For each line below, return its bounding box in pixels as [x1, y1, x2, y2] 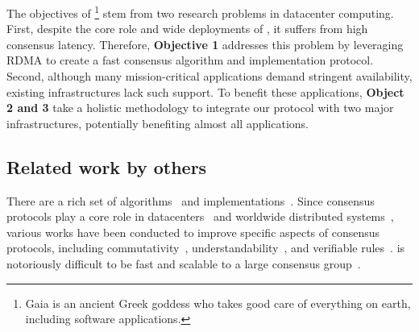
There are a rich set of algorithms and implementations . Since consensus [6, 192, 375, 209]
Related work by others [6, 154, 207, 179]
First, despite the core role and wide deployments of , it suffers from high [6, 20, 368, 37]
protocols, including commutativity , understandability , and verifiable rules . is [6, 239, 405, 256]
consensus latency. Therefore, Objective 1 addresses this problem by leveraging [6, 35, 404, 52]
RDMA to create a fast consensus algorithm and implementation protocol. [6, 52, 374, 68]
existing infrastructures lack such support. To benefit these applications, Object [6, 83, 404, 100]
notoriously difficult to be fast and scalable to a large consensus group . [6, 255, 361, 272]
